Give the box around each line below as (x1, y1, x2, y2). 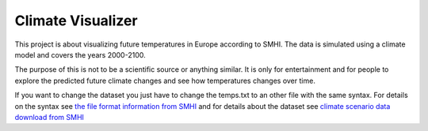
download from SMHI (14, 112, 85, 122)
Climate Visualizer (14, 12, 138, 29)
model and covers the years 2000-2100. (14, 50, 146, 59)
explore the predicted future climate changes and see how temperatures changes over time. (14, 76, 316, 85)
